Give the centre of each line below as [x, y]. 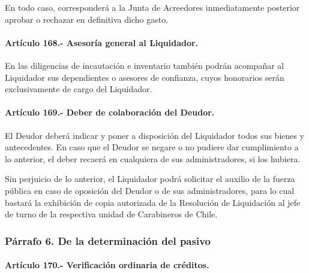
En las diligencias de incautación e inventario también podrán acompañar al [145, 65]
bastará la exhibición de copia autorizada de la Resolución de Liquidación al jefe [153, 202]
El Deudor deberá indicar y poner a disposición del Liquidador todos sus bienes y [155, 135]
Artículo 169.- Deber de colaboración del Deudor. [110, 112]
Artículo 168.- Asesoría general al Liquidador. [102, 42]
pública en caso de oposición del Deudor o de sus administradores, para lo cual [150, 190]
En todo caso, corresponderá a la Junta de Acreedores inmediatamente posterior [152, 7]
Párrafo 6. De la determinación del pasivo [108, 240]
